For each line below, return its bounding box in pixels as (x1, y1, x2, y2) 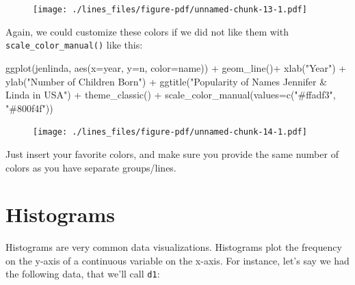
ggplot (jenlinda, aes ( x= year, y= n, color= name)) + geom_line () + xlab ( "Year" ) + (5, 60, 347, 74)
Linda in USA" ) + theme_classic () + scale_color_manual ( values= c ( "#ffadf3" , (5, 87, 336, 102)
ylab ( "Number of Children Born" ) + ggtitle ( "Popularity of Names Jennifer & (5, 74, 328, 88)
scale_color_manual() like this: (5, 38, 143, 52)
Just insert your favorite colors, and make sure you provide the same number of (5, 146, 339, 161)
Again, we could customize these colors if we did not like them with (5, 24, 289, 38)
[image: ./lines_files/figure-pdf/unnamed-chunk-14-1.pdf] (33, 127, 307, 137)
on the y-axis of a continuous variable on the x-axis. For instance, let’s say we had (5, 253, 350, 267)
